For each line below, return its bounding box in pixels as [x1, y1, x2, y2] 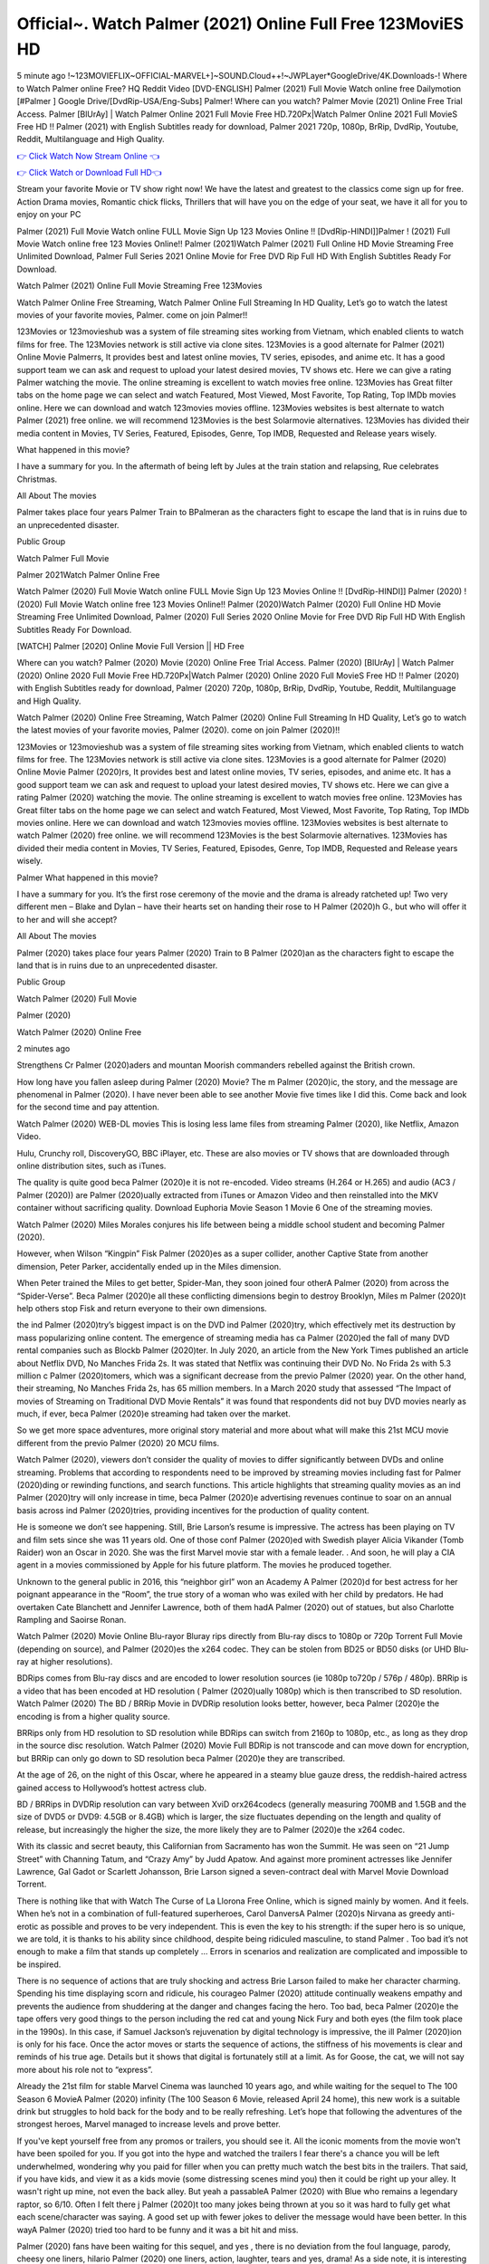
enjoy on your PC [16, 209, 81, 220]
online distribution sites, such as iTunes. [16, 1160, 167, 1172]
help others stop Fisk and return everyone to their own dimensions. [16, 1302, 267, 1313]
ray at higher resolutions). [16, 1656, 113, 1667]
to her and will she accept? [16, 914, 118, 925]
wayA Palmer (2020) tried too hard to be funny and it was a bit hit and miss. [16, 2224, 299, 2235]
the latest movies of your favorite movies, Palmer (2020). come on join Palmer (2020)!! [16, 724, 340, 735]
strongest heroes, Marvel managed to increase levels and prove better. [16, 2119, 281, 2130]
